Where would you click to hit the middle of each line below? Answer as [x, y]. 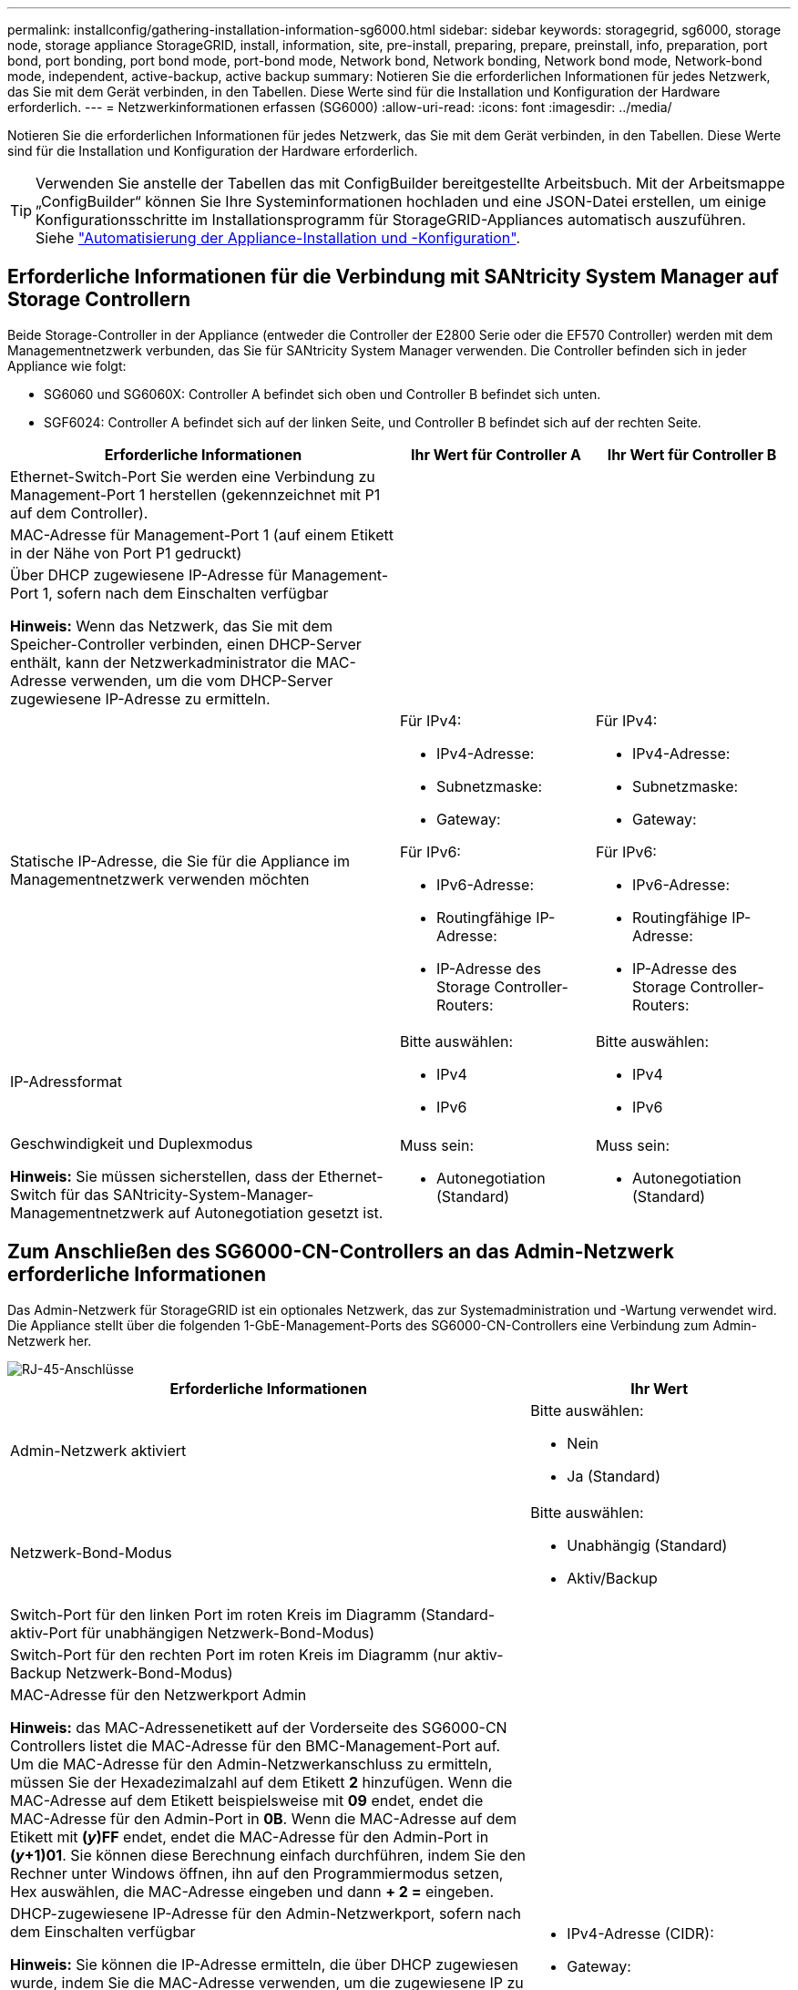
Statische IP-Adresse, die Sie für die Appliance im [180, 861]
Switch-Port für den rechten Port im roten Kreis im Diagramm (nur [235, 1654]
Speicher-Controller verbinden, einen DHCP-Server [186, 644]
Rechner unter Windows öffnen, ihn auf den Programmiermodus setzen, [257, 1873]
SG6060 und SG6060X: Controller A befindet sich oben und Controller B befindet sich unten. [322, 394]
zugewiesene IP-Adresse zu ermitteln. [140, 698]
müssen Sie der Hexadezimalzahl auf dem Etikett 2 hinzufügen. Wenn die [261, 1782]
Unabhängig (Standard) [647, 1545]
